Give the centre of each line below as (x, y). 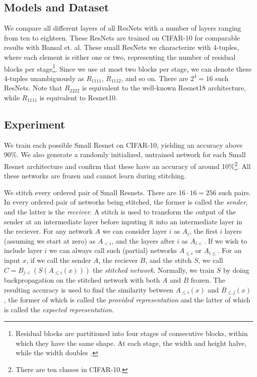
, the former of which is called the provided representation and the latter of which (127, 300)
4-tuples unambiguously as (44, 78)
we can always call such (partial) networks (113, 250)
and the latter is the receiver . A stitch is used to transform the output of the (120, 212)
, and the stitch (169, 260)
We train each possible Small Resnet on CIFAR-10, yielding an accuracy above (123, 145)
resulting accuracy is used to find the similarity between (89, 289)
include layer (23, 250)
